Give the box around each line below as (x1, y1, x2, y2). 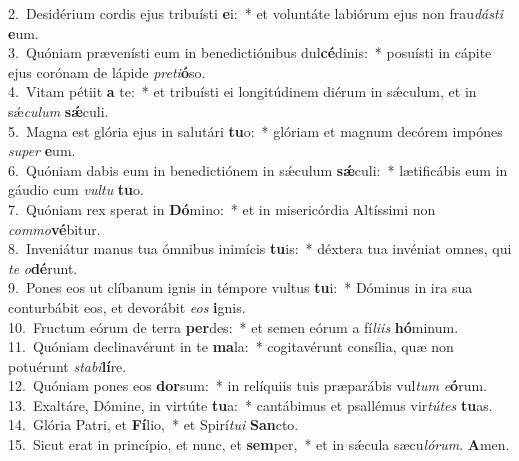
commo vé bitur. (8, 218, 101, 239)
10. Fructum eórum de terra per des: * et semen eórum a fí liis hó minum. (8, 316, 459, 337)
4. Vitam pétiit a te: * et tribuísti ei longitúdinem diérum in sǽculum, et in (8, 81, 477, 102)
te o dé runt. (8, 257, 78, 278)
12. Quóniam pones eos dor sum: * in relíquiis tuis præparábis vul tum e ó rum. (8, 375, 487, 396)
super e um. (8, 140, 76, 161)
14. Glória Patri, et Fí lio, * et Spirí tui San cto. (8, 414, 299, 435)
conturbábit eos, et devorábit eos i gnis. (8, 296, 246, 317)
